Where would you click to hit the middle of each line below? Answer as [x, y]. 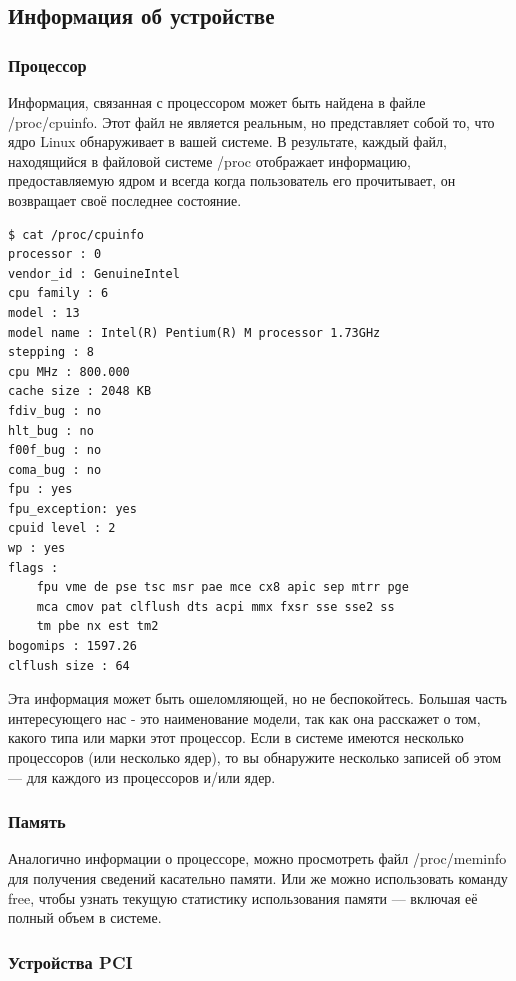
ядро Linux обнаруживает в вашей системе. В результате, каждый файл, [227, 141]
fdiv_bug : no [55, 410]
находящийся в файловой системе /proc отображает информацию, [209, 160]
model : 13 [44, 312]
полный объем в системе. [85, 917]
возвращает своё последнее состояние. [125, 199]
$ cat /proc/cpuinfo [76, 234]
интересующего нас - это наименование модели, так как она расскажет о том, [244, 717]
